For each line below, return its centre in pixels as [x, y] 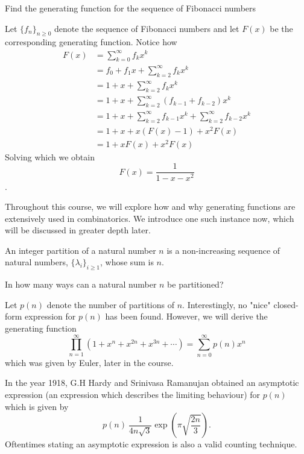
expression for [50, 316]
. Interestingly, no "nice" [226, 304]
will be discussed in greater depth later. [78, 230]
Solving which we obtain [50, 156]
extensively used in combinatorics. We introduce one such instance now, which [150, 218]
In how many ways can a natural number [81, 284]
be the [281, 28]
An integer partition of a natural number [81, 250]
